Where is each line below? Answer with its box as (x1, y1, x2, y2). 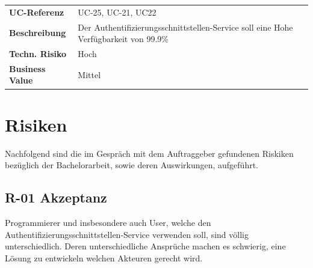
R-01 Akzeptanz (5, 188, 107, 207)
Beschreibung (9, 26, 66, 39)
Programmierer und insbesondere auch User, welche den (5, 216, 211, 229)
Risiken (5, 112, 67, 136)
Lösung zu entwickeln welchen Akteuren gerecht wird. (5, 251, 203, 264)
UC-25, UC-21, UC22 (78, 5, 156, 18)
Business (9, 62, 46, 75)
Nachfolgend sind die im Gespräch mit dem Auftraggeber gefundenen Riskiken (5, 147, 294, 159)
